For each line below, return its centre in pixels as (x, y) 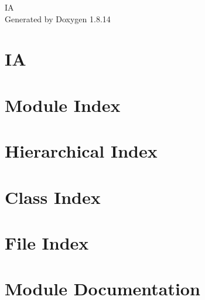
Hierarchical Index (81, 151)
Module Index (63, 105)
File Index (47, 242)
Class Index (53, 197)
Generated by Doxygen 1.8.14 (58, 18)
